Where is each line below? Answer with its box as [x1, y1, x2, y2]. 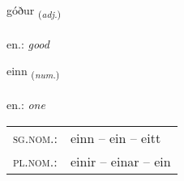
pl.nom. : [13, 151, 58, 170]
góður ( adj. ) [6, 2, 62, 20]
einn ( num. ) [6, 62, 60, 82]
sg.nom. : [13, 128, 58, 147]
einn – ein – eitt [71, 128, 161, 147]
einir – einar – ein [71, 151, 171, 170]
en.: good [6, 35, 49, 52]
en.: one [6, 96, 45, 113]
